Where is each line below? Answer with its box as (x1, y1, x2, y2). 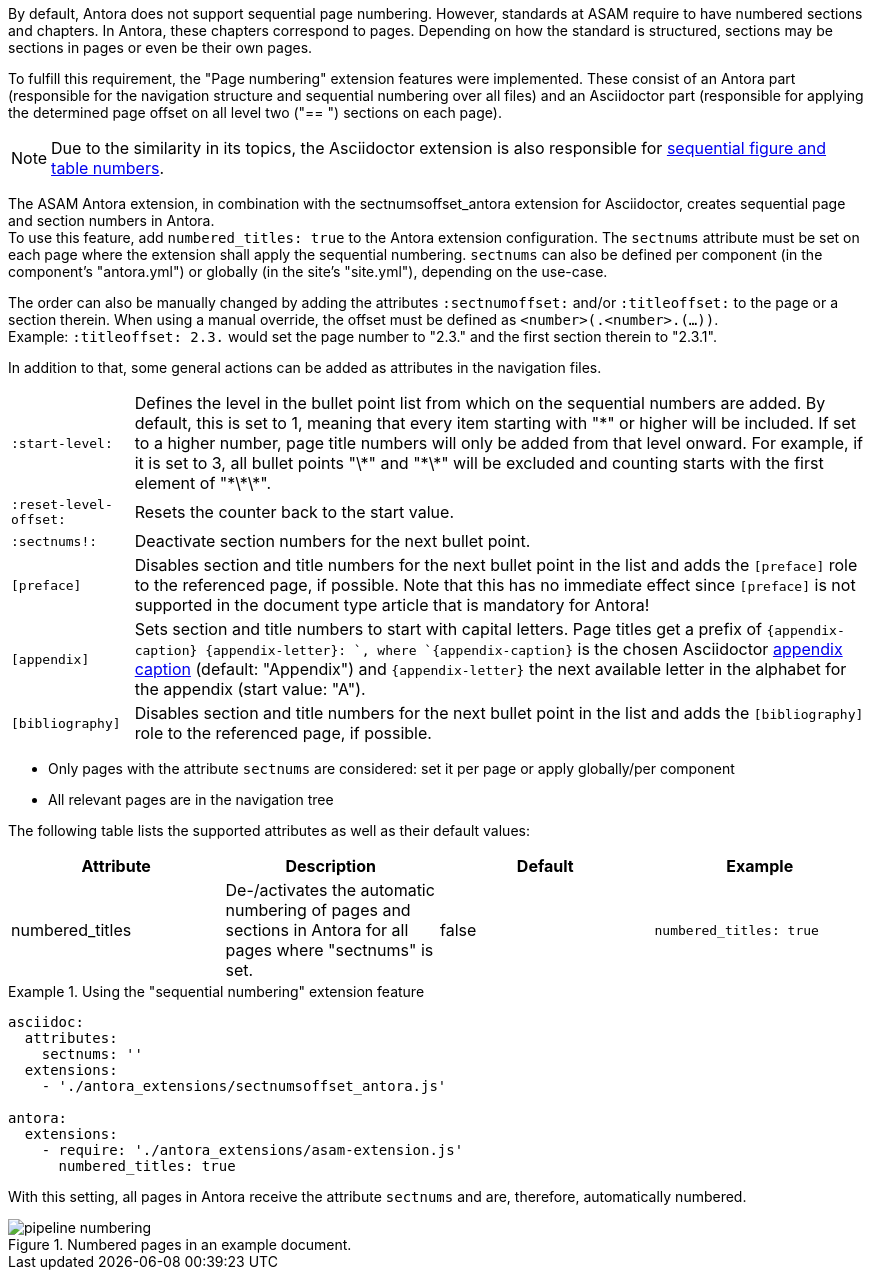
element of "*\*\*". (134, 473, 272, 493)
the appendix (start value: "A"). (134, 679, 366, 699)
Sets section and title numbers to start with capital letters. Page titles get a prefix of (134, 619, 762, 639)
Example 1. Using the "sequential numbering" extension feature (8, 983, 425, 1000)
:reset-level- (11, 497, 113, 512)
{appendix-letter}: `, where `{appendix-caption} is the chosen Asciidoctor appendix (205, 639, 843, 659)
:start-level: (11, 435, 113, 451)
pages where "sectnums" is (225, 940, 434, 960)
